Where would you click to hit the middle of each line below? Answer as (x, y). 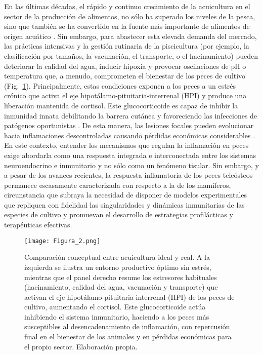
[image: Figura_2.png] (62, 241)
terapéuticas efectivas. (38, 225)
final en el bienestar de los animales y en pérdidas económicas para (128, 337)
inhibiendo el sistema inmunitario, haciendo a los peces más (117, 316)
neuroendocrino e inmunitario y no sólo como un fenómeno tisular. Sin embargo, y (131, 165)
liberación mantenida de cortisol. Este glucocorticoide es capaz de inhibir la (121, 105)
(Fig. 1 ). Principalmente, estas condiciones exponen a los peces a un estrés (120, 85)
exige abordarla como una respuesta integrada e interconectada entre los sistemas (130, 155)
